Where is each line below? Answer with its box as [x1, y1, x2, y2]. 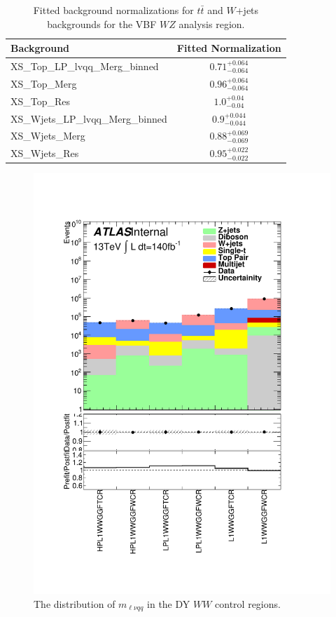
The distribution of [34, 596, 115, 611]
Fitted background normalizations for [33, 3, 194, 17]
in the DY [147, 596, 190, 611]
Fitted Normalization [176, 41, 281, 55]
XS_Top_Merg [10, 76, 77, 90]
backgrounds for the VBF [47, 16, 157, 31]
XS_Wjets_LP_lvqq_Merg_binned [10, 111, 167, 126]
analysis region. [178, 16, 245, 31]
